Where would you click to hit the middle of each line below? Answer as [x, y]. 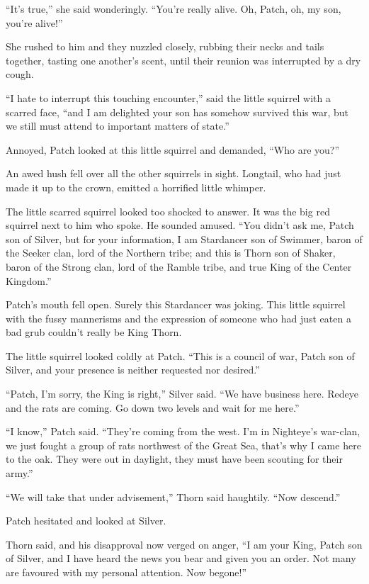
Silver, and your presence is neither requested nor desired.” [133, 370]
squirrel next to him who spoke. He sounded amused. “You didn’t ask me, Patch [180, 225]
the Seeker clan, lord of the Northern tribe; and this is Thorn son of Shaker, [171, 253]
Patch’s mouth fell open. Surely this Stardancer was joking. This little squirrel [176, 304]
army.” [19, 473]
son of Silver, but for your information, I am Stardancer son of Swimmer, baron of [184, 238]
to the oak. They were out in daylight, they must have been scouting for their [174, 459]
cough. [20, 74]
